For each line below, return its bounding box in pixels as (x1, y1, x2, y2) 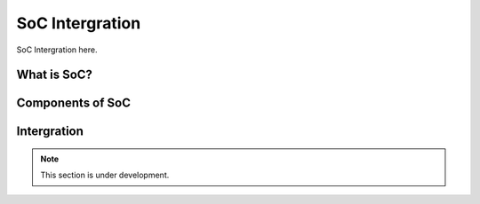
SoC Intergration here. (16, 44, 98, 55)
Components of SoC (16, 96, 131, 111)
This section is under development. (40, 169, 170, 181)
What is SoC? (16, 67, 93, 82)
